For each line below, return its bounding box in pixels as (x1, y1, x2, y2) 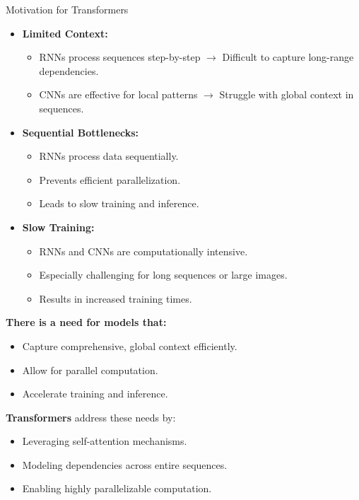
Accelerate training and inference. (22, 386, 168, 401)
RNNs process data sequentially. (39, 149, 179, 163)
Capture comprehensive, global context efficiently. (22, 338, 237, 353)
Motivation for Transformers (6, 2, 129, 16)
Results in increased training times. (39, 291, 192, 306)
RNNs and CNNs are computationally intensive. (39, 243, 248, 258)
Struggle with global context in (219, 87, 354, 102)
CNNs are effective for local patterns (39, 87, 198, 102)
